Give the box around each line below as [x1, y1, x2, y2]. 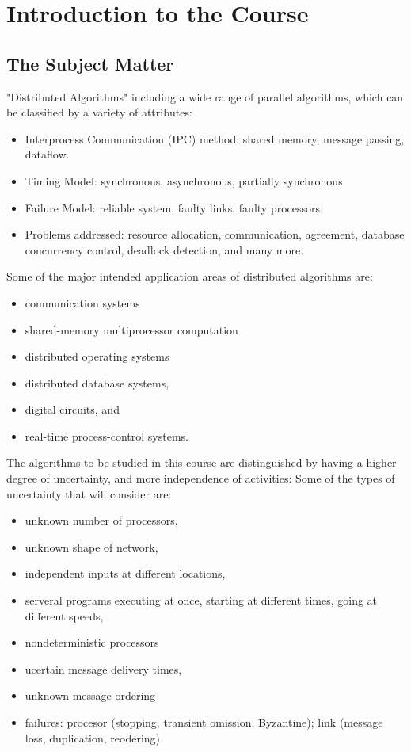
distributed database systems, [25, 374, 169, 391]
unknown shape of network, [25, 538, 158, 555]
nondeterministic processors [25, 634, 159, 651]
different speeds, [25, 607, 104, 624]
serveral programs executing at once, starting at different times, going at [25, 592, 378, 609]
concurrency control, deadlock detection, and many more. [25, 241, 304, 258]
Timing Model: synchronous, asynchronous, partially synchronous [25, 172, 343, 189]
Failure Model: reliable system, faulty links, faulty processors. [25, 199, 323, 216]
